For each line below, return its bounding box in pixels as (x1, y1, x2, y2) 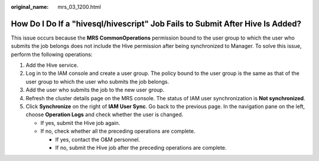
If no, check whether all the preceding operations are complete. (40, 127, 196, 135)
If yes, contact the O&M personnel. (55, 136, 140, 143)
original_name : (11, 4, 49, 10)
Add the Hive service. (25, 62, 79, 69)
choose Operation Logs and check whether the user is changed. (25, 111, 184, 118)
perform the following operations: (11, 51, 93, 58)
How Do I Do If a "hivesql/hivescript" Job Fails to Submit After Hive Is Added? (11, 18, 301, 29)
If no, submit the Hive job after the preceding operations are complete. (55, 144, 227, 151)
